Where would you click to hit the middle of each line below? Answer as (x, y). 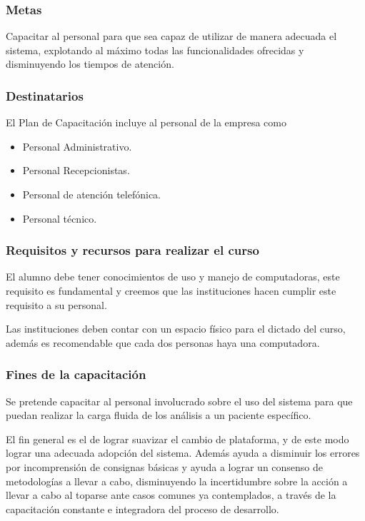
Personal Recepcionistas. (76, 170)
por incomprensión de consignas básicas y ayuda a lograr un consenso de (165, 466)
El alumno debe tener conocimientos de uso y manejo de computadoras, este (173, 277)
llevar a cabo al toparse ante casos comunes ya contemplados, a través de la (171, 495)
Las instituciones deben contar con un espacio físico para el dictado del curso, (176, 329)
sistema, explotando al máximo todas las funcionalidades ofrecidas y (155, 50)
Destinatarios (45, 95)
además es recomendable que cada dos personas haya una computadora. (163, 342)
